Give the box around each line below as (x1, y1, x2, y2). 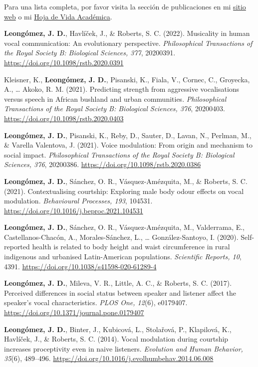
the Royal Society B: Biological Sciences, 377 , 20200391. (4, 47, 176, 58)
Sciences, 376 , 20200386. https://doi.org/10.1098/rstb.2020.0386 (4, 159, 201, 170)
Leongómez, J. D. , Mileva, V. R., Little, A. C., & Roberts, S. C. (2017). (4, 278, 232, 288)
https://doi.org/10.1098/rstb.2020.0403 (4, 113, 124, 123)
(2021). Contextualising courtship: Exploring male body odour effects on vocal (4, 185, 244, 196)
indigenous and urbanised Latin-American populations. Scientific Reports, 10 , (4, 251, 242, 262)
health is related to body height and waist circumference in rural (32, 241, 230, 252)
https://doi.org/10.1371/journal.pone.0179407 (4, 307, 144, 318)
